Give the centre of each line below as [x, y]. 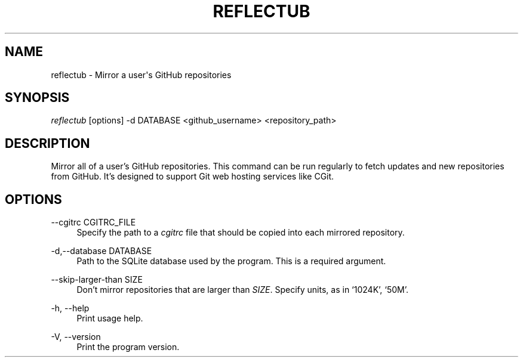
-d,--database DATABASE [101, 251]
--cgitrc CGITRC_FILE [93, 222]
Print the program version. [128, 347]
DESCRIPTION [47, 143]
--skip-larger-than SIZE [97, 280]
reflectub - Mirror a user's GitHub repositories [141, 75]
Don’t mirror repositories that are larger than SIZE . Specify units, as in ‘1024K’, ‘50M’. [243, 290]
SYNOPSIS [37, 98]
